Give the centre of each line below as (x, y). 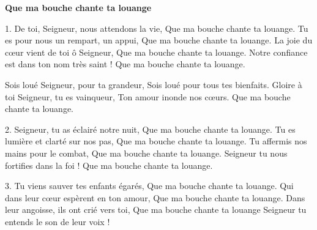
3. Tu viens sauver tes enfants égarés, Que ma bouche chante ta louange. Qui (149, 186)
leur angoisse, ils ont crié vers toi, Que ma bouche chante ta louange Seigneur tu (156, 210)
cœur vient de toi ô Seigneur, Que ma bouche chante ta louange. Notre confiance (156, 52)
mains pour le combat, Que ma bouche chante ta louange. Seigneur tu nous (146, 153)
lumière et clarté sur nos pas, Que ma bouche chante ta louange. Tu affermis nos (156, 141)
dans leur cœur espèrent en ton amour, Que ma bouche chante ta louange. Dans (155, 197)
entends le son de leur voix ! (58, 221)
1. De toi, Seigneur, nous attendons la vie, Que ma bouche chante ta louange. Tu (157, 28)
